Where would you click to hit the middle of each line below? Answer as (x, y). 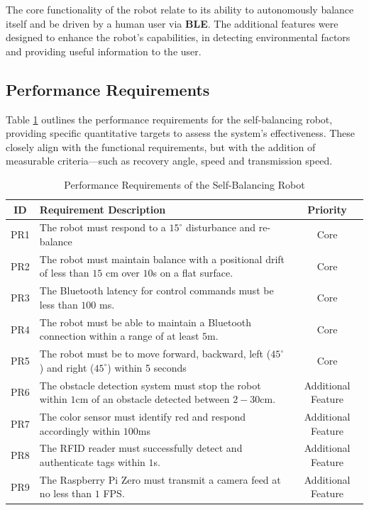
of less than (64, 273)
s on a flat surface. (193, 273)
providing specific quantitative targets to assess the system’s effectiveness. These (181, 133)
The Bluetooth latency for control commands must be (156, 290)
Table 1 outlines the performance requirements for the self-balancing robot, (169, 119)
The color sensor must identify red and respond (143, 417)
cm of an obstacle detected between (153, 399)
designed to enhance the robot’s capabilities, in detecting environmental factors (178, 37)
